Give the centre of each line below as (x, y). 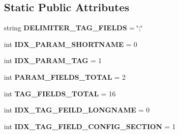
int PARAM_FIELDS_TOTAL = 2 (65, 77)
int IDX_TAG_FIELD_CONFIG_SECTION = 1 (90, 126)
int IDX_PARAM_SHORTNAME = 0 (71, 44)
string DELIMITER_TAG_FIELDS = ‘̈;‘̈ (74, 28)
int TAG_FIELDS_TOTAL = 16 (60, 93)
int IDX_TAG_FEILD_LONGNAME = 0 (77, 110)
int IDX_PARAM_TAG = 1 (53, 60)
